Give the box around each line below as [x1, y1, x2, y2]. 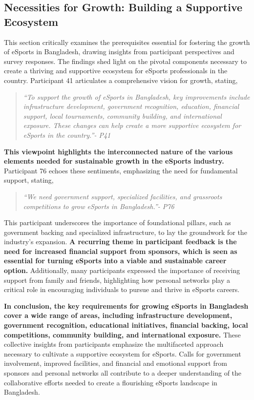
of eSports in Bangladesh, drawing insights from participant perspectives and [4, 46, 234, 57]
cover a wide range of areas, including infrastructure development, [4, 310, 233, 320]
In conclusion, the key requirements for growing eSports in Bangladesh [4, 300, 249, 311]
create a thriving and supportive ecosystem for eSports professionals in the [4, 65, 228, 76]
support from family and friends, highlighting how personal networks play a [4, 274, 230, 285]
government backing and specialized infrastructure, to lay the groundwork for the [4, 227, 247, 237]
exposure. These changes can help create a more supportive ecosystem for [23, 120, 241, 130]
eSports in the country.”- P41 [23, 129, 111, 140]
